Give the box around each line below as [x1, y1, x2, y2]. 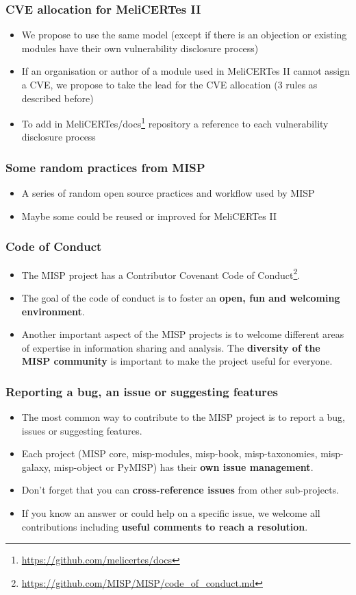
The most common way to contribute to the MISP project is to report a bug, [21, 410, 346, 424]
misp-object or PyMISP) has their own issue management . [53, 459, 314, 474]
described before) [21, 90, 94, 105]
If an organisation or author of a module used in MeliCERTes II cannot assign [21, 64, 351, 78]
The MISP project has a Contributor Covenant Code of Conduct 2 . [21, 265, 301, 282]
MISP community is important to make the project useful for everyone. [21, 354, 333, 368]
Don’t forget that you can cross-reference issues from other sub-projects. [21, 483, 340, 497]
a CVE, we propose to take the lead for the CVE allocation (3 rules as [21, 77, 318, 91]
